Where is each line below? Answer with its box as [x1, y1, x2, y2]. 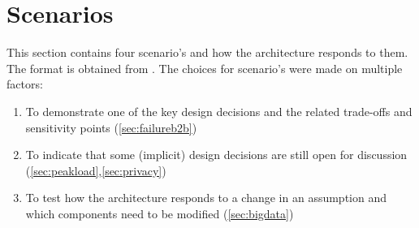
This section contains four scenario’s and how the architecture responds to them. [6, 44, 408, 61]
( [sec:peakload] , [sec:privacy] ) [25, 161, 166, 179]
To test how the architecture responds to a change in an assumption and [25, 189, 387, 206]
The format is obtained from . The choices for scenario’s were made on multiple [6, 59, 403, 76]
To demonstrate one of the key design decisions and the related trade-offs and [25, 102, 413, 119]
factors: [6, 75, 43, 92]
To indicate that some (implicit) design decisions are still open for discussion [25, 146, 408, 163]
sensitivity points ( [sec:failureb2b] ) [25, 118, 197, 136]
